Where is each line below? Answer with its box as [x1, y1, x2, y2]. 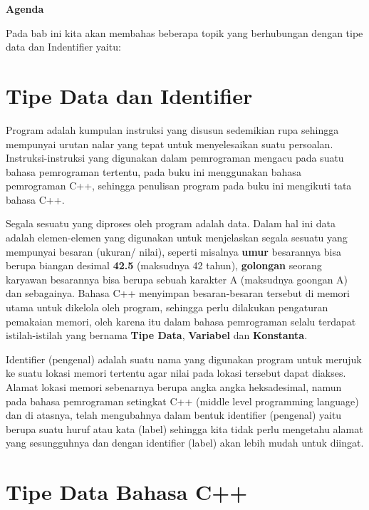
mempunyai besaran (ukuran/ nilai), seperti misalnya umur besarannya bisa [6, 244, 341, 259]
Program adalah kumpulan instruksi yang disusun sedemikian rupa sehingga [6, 122, 339, 137]
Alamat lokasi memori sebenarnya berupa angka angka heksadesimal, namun [6, 380, 342, 394]
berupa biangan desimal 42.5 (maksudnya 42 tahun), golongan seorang [6, 258, 322, 273]
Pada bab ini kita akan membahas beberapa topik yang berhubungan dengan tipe [6, 25, 363, 40]
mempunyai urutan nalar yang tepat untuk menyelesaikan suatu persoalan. [6, 136, 333, 151]
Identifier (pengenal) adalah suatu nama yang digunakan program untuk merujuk [6, 351, 362, 366]
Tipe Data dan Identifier [6, 80, 253, 110]
